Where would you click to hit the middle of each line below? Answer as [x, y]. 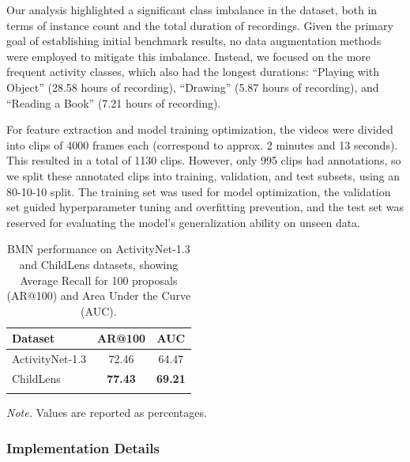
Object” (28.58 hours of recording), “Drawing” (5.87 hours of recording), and [193, 87]
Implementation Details [83, 447]
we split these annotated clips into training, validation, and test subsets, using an [203, 175]
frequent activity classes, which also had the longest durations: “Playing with [193, 72]
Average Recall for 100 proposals [99, 280]
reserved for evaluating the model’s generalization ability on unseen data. [184, 222]
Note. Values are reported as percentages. [107, 413]
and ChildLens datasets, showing [99, 264]
